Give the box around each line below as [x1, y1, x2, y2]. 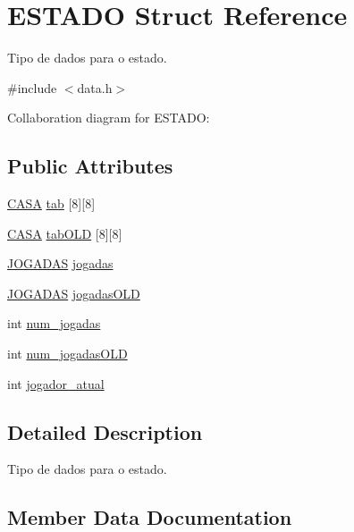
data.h [77, 78, 113, 97]
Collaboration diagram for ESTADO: [7, 108, 210, 127]
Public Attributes [7, 152, 173, 180]
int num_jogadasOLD [7, 344, 128, 363]
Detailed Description [7, 418, 203, 445]
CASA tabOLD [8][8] [7, 224, 122, 242]
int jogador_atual [7, 374, 105, 393]
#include [7, 78, 57, 97]
